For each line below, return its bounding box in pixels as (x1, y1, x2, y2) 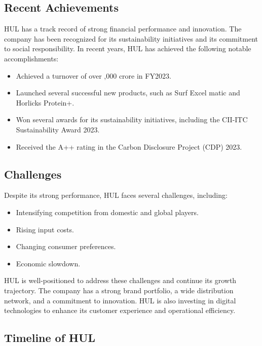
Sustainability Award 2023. (16, 124, 100, 134)
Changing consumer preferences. (16, 241, 116, 252)
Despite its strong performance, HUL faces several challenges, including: (4, 190, 228, 200)
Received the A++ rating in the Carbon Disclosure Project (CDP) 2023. (16, 141, 242, 152)
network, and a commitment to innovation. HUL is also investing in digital (4, 295, 236, 305)
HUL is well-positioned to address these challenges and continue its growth (4, 275, 237, 286)
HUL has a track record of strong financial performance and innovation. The (4, 23, 242, 34)
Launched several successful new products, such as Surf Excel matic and (16, 87, 240, 98)
